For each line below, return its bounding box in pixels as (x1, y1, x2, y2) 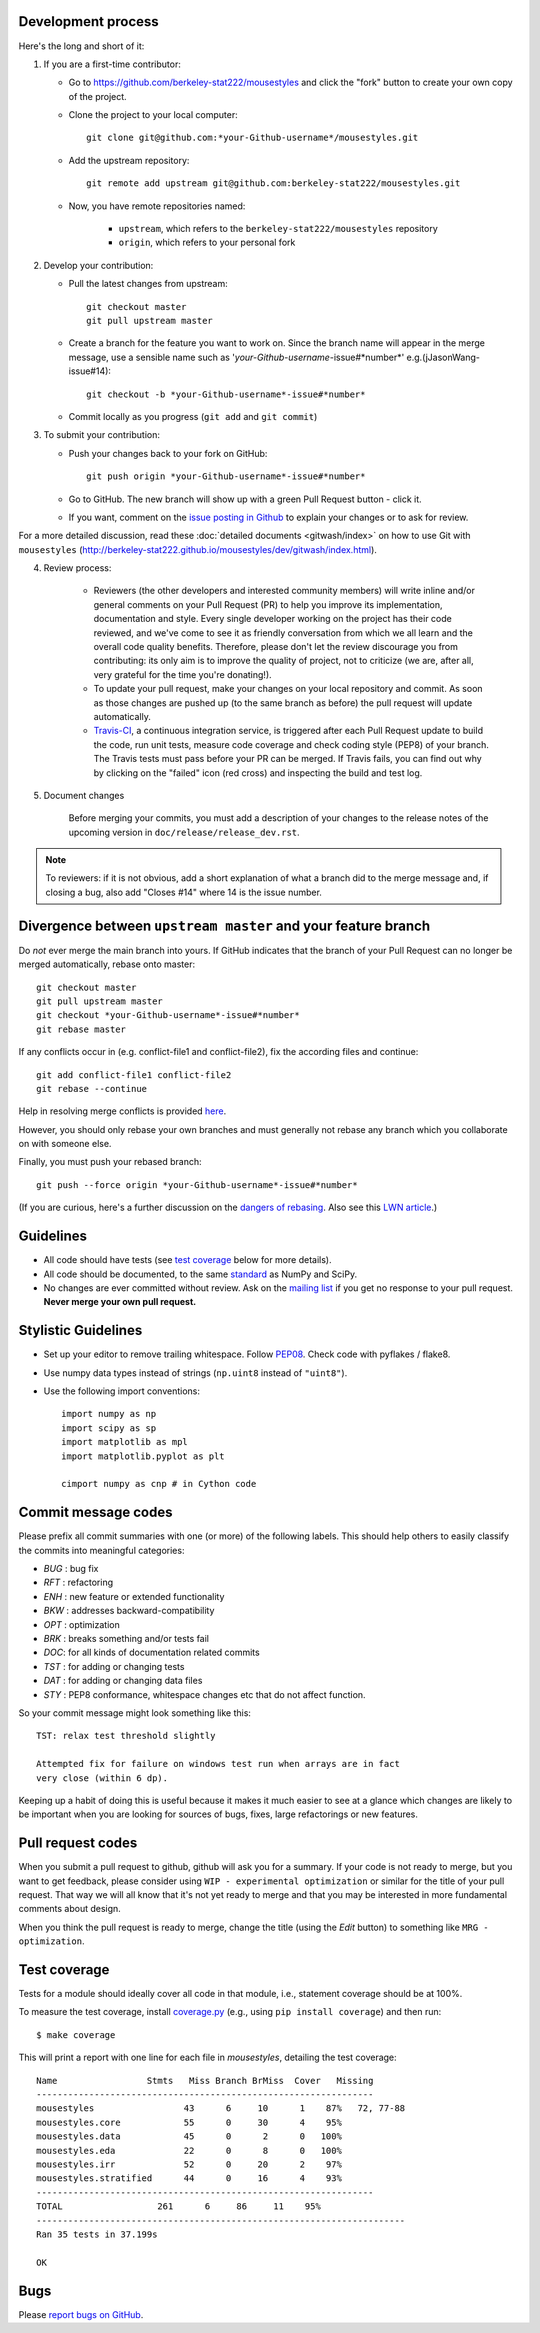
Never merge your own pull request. (43, 1296, 197, 1308)
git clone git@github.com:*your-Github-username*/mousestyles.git (86, 132, 419, 144)
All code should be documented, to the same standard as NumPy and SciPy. (43, 1268, 358, 1280)
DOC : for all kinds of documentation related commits (43, 1646, 260, 1659)
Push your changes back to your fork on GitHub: (68, 447, 268, 459)
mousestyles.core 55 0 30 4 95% (36, 2116, 342, 2128)
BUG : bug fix (43, 1563, 99, 1575)
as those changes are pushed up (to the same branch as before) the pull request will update (93, 696, 473, 709)
